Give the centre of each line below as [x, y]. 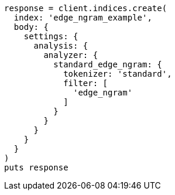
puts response [36, 167]
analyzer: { [71, 55]
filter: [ [86, 83]
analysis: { [61, 46]
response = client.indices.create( [86, 8]
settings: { [51, 36]
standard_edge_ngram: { [108, 64]
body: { [31, 27]
